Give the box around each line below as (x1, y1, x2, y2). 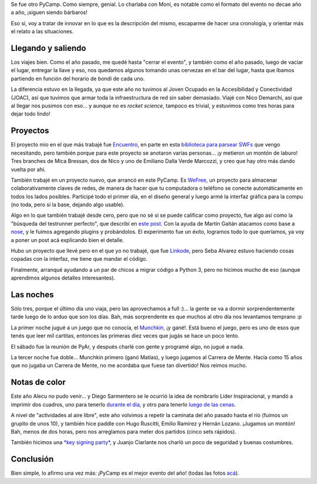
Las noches (11, 290, 54, 299)
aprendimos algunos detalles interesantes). (11, 274, 116, 281)
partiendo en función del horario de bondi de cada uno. (11, 75, 145, 82)
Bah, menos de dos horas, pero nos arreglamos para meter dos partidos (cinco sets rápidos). (11, 428, 237, 435)
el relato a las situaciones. (11, 28, 74, 35)
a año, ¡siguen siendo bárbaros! (11, 9, 87, 16)
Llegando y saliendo (11, 43, 86, 53)
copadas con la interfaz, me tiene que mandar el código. (11, 255, 148, 263)
